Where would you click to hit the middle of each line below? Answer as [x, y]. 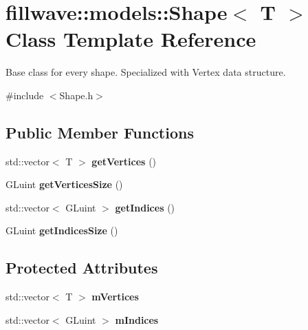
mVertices [115, 297]
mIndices [137, 319]
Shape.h [76, 95]
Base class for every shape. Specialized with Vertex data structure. [146, 72]
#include [25, 95]
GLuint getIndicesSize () [62, 230]
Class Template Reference [131, 39]
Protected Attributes [82, 268]
